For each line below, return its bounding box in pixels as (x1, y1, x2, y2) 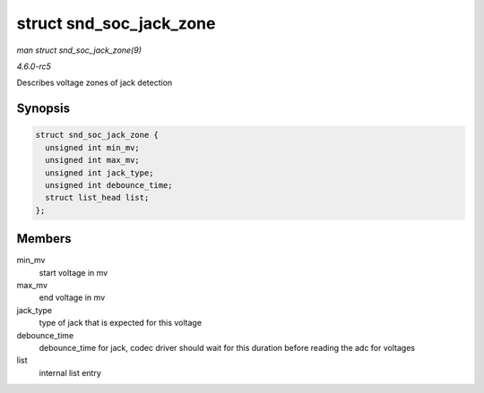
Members (16, 231, 72, 246)
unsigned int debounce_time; (45, 180, 174, 190)
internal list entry (39, 367, 102, 378)
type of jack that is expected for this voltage (39, 318, 202, 329)
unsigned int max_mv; (45, 155, 141, 166)
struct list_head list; (45, 192, 150, 203)
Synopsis (16, 101, 71, 116)
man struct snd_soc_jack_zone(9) (16, 45, 143, 56)
